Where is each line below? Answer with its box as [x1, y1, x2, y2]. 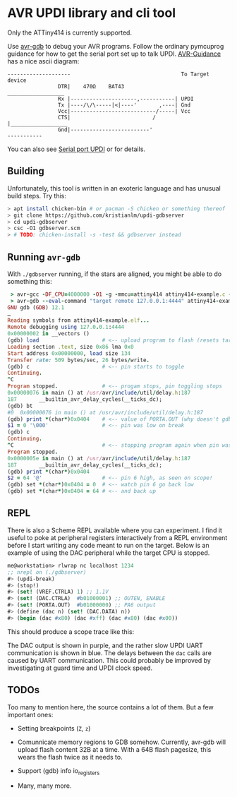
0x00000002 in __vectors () [7, 330, 90, 337]
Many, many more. [17, 781, 72, 790]
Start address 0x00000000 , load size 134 [7, 349, 131, 357]
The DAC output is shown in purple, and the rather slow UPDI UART [7, 641, 203, 649]
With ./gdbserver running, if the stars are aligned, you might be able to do [7, 270, 222, 278]
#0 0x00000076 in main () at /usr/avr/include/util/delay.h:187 [7, 409, 203, 416]
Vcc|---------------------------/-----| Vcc [57, 107, 191, 114]
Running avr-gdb [7, 251, 81, 263]
